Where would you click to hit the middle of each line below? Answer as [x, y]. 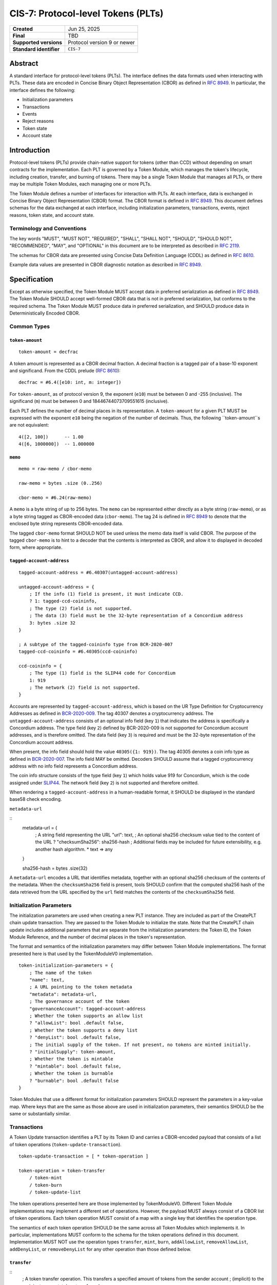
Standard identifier [36, 49]
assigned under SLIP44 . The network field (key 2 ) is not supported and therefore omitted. [104, 783]
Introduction [30, 150]
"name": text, [47, 980]
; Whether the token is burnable [71, 1073]
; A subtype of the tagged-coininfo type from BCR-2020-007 [96, 644]
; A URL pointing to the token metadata [81, 987]
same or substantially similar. [40, 1114]
